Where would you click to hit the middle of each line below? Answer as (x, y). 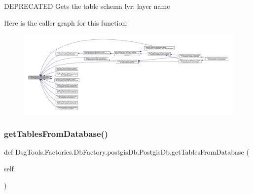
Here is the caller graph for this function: (66, 22)
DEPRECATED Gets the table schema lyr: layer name (87, 6)
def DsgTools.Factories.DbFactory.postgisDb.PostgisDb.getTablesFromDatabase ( (126, 152)
